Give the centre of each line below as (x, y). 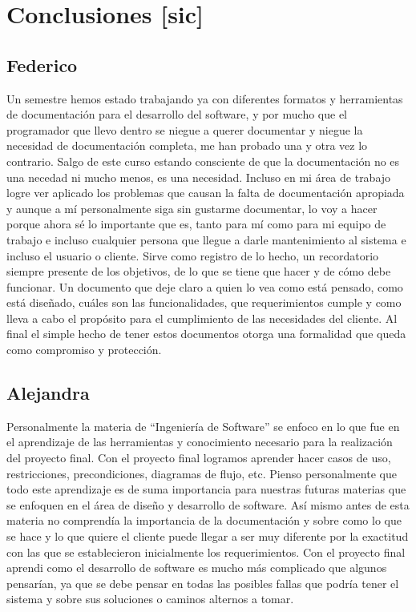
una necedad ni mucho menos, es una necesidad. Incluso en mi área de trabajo (199, 177)
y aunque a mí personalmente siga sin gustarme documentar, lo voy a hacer (192, 208)
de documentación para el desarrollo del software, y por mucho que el (177, 114)
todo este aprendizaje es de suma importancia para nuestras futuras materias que (206, 489)
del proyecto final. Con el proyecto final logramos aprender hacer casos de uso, (199, 458)
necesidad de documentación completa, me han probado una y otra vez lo (187, 145)
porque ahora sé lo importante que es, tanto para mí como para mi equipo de (196, 224)
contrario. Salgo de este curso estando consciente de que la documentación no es (203, 161)
